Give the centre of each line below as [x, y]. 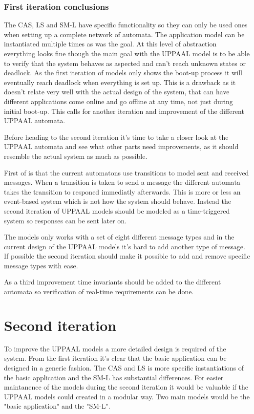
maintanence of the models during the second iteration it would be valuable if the [126, 387]
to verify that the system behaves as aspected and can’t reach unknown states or [125, 63]
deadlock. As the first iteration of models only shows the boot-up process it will [123, 73]
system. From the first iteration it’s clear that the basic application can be [115, 358]
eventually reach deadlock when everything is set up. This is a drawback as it [120, 82]
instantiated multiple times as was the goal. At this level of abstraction [110, 44]
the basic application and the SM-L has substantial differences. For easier [114, 377]
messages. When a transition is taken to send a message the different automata [122, 182]
